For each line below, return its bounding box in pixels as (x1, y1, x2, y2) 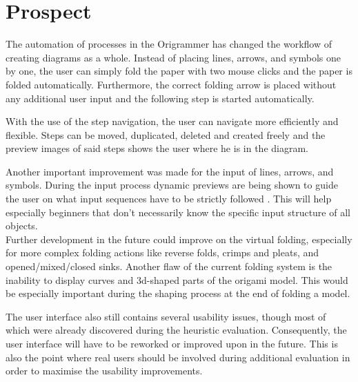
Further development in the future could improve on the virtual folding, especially (6, 231, 352, 246)
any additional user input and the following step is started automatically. (6, 90, 315, 105)
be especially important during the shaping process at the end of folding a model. (6, 286, 350, 300)
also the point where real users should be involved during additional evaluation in (6, 350, 350, 364)
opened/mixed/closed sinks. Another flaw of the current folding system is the (6, 259, 332, 274)
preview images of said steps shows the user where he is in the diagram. (6, 141, 308, 155)
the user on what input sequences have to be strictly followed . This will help (6, 191, 332, 206)
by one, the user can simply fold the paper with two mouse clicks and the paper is (6, 64, 352, 78)
